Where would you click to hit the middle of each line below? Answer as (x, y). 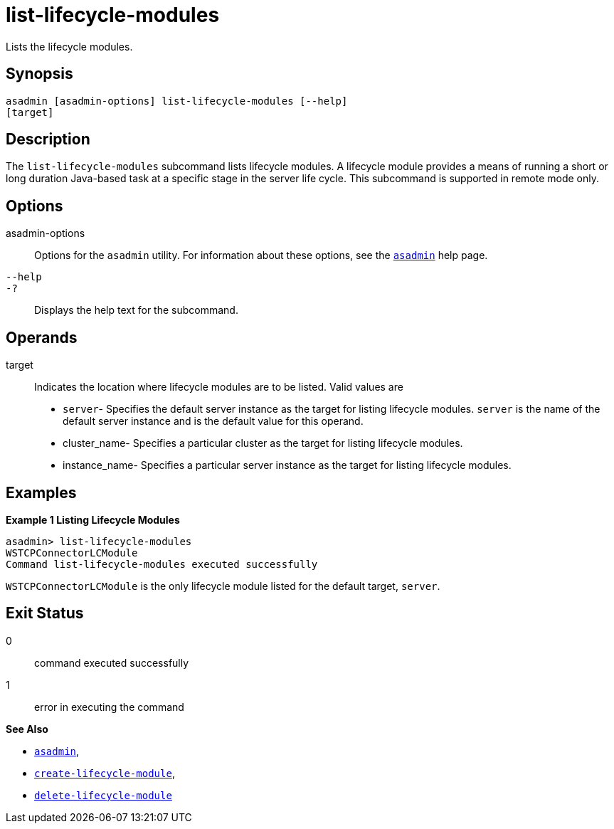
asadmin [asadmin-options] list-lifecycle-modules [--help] (177, 101)
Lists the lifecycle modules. (69, 46)
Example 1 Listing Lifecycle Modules (93, 519)
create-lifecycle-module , (105, 773)
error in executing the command (109, 707)
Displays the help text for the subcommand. (136, 310)
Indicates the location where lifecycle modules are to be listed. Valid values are (219, 387)
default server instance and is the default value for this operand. (213, 421)
